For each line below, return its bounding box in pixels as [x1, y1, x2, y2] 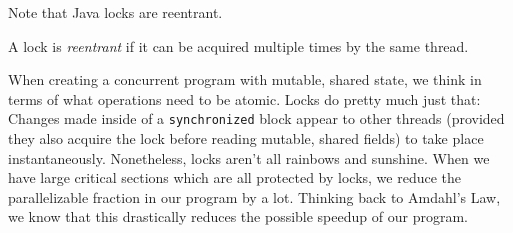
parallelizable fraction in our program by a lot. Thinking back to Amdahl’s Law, [8, 186, 501, 207]
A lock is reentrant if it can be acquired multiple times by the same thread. [8, 35, 469, 56]
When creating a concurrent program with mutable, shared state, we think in [8, 69, 482, 90]
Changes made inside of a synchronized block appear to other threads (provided [8, 108, 505, 129]
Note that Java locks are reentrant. [8, 2, 223, 22]
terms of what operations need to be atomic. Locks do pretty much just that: [8, 88, 481, 109]
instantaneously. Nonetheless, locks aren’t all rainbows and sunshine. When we [8, 147, 490, 168]
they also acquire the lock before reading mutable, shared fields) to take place [8, 128, 484, 149]
